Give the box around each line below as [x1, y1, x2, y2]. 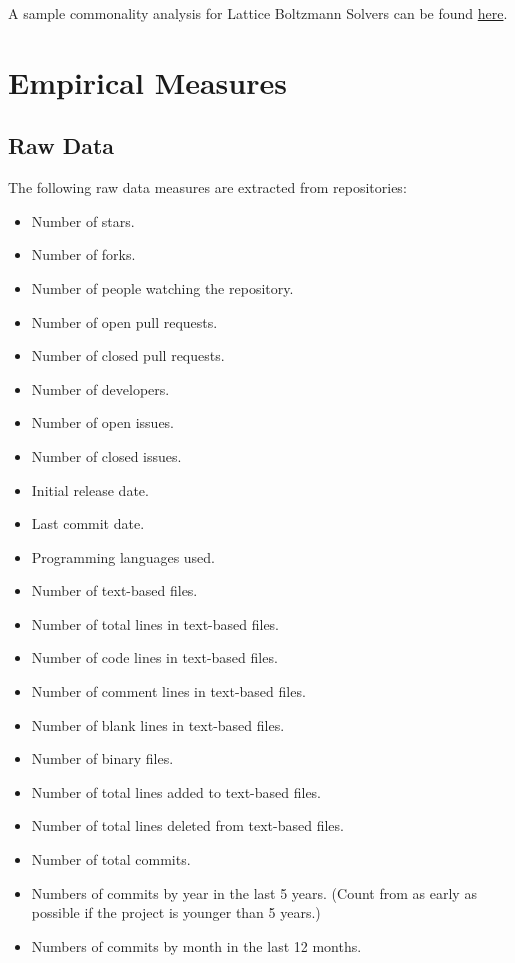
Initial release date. [31, 479, 149, 500]
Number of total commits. [31, 849, 191, 870]
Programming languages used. [31, 546, 216, 567]
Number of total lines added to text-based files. [31, 781, 322, 802]
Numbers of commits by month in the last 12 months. [31, 935, 362, 956]
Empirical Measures [8, 61, 287, 102]
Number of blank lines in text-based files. [31, 714, 285, 735]
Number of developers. [31, 378, 170, 399]
